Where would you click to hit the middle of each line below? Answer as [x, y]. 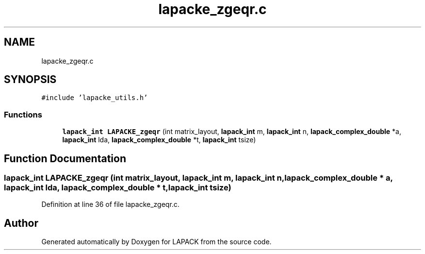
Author [21, 223]
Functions [23, 114]
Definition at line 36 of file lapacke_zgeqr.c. [110, 204]
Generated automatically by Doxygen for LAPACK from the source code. [156, 242]
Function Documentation [65, 158]
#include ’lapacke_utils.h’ [95, 98]
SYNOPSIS [30, 80]
